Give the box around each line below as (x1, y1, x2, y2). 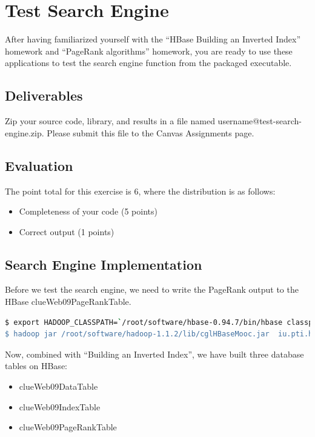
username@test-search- (217, 115, 302, 127)
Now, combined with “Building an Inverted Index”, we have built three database (5, 347, 304, 360)
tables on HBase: (5, 359, 67, 372)
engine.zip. (5, 126, 44, 139)
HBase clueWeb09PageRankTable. (5, 295, 131, 308)
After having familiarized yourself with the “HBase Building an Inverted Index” (5, 33, 300, 45)
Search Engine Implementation (5, 255, 202, 273)
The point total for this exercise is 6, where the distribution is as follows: (5, 184, 276, 197)
